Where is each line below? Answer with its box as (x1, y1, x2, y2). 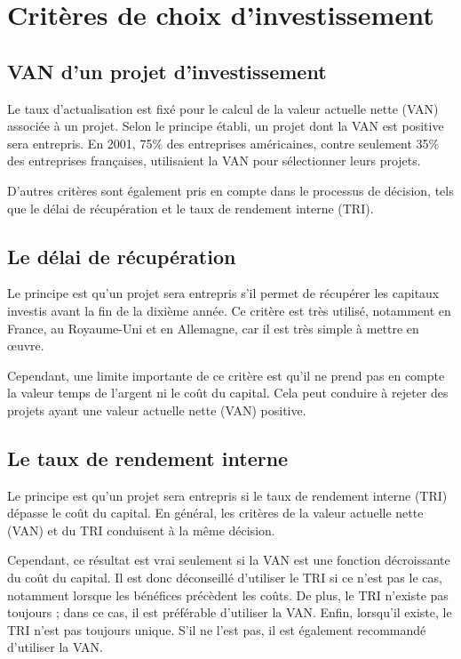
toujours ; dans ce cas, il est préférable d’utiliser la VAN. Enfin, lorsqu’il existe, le (7, 603, 452, 622)
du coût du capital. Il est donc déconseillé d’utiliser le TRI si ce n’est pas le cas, (7, 568, 442, 587)
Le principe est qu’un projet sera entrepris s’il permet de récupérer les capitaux (7, 284, 440, 302)
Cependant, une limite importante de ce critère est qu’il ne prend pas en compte (7, 366, 445, 384)
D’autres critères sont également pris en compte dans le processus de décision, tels (7, 181, 454, 199)
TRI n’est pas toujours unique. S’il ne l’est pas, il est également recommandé (7, 620, 426, 639)
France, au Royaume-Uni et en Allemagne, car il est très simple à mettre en (7, 318, 419, 337)
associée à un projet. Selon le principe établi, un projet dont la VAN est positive (7, 117, 444, 135)
